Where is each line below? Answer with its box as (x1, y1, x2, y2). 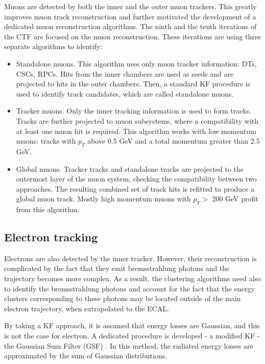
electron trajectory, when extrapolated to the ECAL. (4, 303, 169, 313)
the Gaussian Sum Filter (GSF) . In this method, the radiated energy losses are (4, 340, 253, 351)
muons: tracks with (16, 135, 76, 146)
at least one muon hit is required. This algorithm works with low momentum (16, 125, 257, 136)
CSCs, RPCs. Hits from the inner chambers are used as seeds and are (16, 68, 234, 79)
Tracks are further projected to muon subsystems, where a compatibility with (16, 115, 259, 126)
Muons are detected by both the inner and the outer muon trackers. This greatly (4, 1, 257, 11)
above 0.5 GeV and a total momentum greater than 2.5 (87, 135, 260, 146)
